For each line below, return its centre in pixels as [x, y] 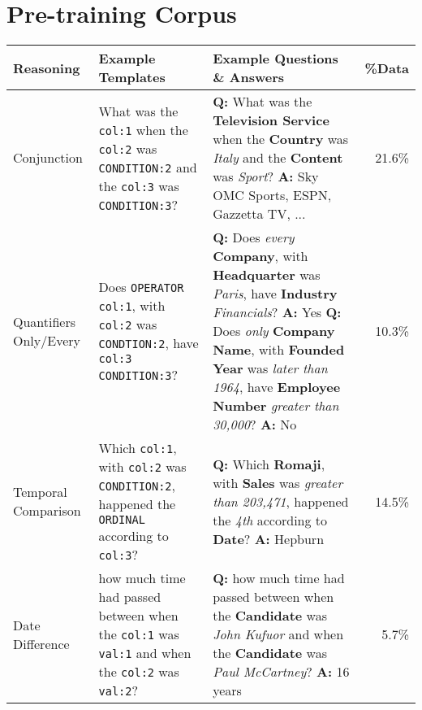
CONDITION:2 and [148, 167]
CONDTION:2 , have [149, 343]
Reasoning [47, 68]
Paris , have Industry [275, 294]
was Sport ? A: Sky [266, 176]
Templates [132, 77]
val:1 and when [145, 653]
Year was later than [270, 368]
